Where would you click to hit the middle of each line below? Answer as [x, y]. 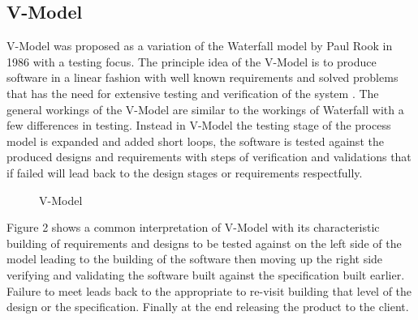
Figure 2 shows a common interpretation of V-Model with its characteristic [193, 227]
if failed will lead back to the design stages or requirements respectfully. [185, 172]
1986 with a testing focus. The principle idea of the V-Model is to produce [192, 61]
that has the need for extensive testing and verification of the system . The [193, 93]
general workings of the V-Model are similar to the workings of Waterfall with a [205, 109]
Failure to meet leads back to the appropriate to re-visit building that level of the [209, 290]
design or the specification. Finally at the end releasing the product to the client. [208, 307]
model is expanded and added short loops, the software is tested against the [195, 141]
